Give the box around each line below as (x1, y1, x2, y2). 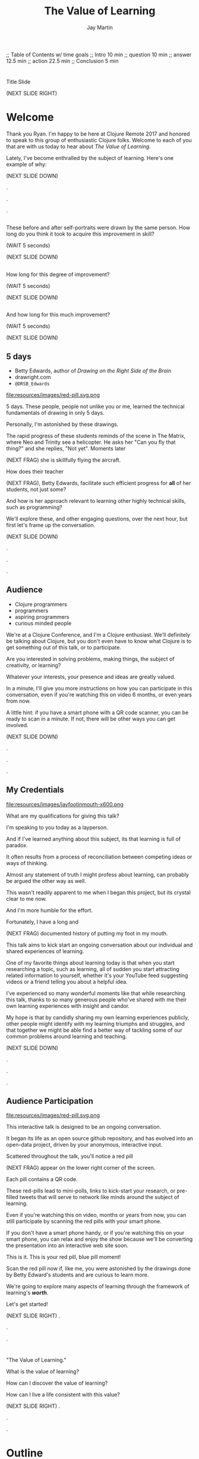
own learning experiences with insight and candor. (6, 1002, 130, 1009)
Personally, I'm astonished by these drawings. (6, 421, 119, 428)
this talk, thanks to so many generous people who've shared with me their (6, 995, 187, 1003)
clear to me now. (6, 895, 47, 902)
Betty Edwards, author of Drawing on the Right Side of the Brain (14, 367, 172, 374)
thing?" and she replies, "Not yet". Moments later (6, 445, 126, 452)
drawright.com (14, 374, 51, 381)
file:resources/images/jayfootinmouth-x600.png (6, 800, 124, 807)
